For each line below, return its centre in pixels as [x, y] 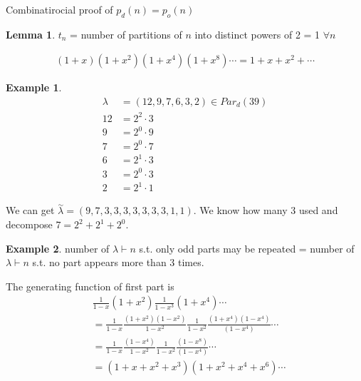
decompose [29, 224]
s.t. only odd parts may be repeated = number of [247, 248]
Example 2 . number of [58, 248]
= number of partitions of [126, 34]
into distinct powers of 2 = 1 [257, 34]
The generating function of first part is [90, 286]
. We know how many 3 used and [266, 210]
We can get [30, 210]
